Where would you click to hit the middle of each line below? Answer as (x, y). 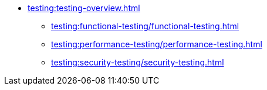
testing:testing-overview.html (84, 8)
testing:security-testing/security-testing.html (138, 62)
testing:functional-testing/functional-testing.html (145, 26)
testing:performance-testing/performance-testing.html (157, 44)
